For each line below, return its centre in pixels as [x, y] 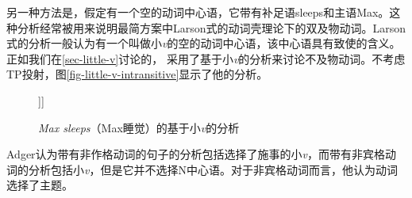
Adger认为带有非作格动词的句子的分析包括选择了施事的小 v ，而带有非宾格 [196, 154]
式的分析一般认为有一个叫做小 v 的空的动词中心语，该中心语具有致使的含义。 [204, 43]
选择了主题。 [40, 185]
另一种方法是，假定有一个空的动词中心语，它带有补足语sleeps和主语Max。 [198, 12]
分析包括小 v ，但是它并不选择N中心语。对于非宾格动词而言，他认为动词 [213, 169]
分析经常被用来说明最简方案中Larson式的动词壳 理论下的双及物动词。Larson [212, 27]
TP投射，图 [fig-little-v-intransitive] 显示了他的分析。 [137, 74]
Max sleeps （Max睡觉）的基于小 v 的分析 [139, 127]
